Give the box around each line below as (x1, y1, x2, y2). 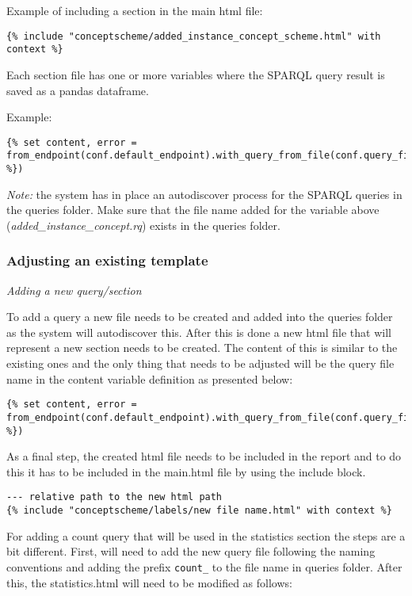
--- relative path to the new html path (6, 491, 223, 503)
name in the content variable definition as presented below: (6, 370, 293, 387)
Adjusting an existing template (6, 250, 208, 270)
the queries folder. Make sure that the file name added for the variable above (6, 201, 380, 218)
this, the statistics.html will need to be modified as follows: (6, 574, 292, 590)
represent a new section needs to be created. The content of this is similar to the (6, 339, 398, 356)
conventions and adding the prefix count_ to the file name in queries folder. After (6, 558, 402, 575)
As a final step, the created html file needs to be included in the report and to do (6, 448, 402, 464)
